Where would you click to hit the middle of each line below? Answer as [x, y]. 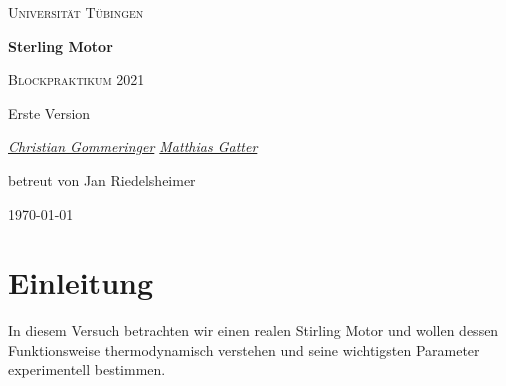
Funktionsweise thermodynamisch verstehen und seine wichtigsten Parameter [244, 349]
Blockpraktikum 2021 [76, 79]
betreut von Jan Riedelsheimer [102, 179]
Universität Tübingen [76, 12]
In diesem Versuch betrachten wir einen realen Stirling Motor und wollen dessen [253, 330]
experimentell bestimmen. [87, 369]
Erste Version [49, 112]
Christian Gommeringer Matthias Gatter [133, 146]
